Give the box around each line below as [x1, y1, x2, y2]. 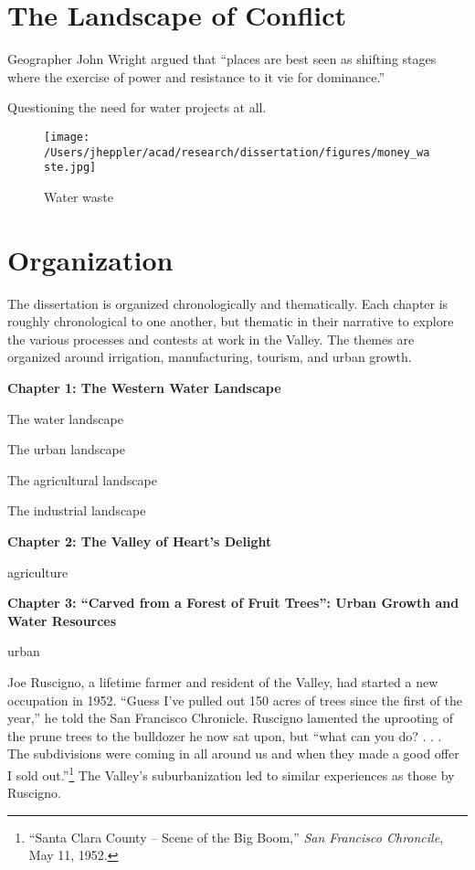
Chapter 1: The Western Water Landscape [7, 377, 281, 397]
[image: [44, 130, 90, 143]
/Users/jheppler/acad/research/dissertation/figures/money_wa [44, 145, 430, 159]
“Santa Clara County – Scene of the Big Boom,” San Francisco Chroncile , [28, 827, 444, 846]
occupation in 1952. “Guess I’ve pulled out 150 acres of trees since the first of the [7, 690, 463, 709]
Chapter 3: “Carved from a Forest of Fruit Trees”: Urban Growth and [7, 593, 459, 612]
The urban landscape [7, 440, 125, 459]
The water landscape [7, 408, 123, 428]
